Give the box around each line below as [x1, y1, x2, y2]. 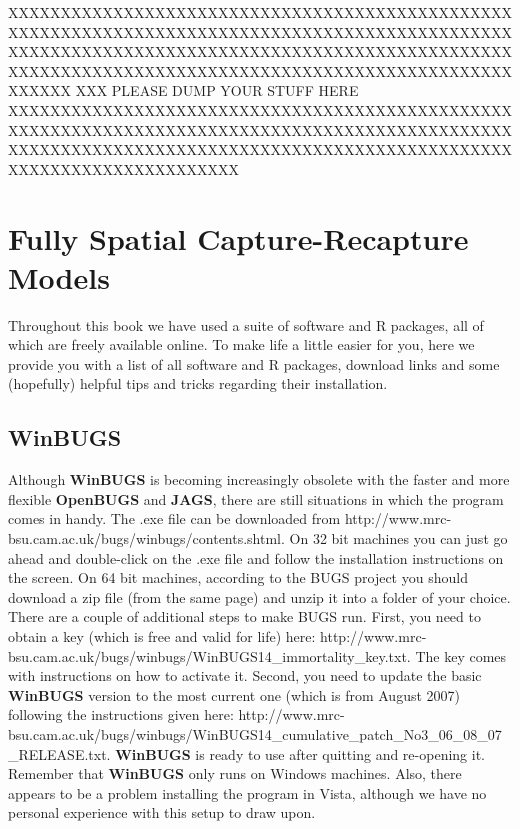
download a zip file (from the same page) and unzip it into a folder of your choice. [8, 586, 511, 607]
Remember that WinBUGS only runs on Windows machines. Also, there [8, 763, 462, 784]
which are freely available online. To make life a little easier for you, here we [8, 334, 475, 355]
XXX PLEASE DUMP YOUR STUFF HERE [75, 80, 359, 101]
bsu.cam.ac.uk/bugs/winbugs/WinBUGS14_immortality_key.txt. [8, 645, 411, 666]
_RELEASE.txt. [8, 743, 111, 764]
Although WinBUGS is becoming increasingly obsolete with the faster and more [8, 469, 510, 490]
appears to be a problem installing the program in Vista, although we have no [8, 782, 487, 803]
